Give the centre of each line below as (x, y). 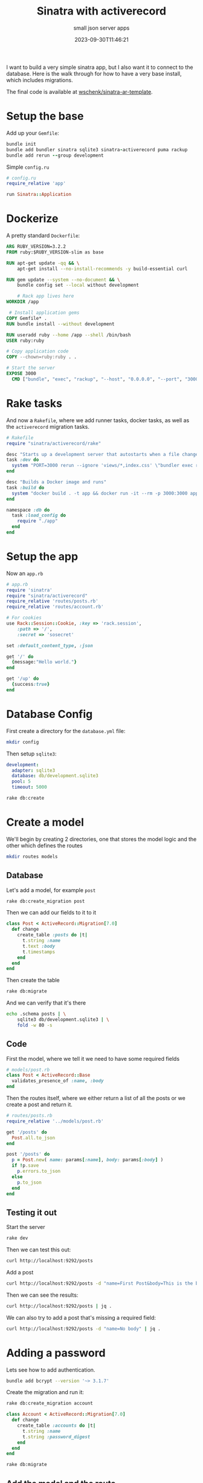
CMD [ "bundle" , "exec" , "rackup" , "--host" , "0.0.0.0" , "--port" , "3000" (106, 379)
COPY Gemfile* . (27, 318)
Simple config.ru (28, 167)
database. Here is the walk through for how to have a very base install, (94, 73)
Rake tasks (34, 403)
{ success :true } (31, 685)
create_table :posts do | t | (52, 935)
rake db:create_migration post (46, 901)
